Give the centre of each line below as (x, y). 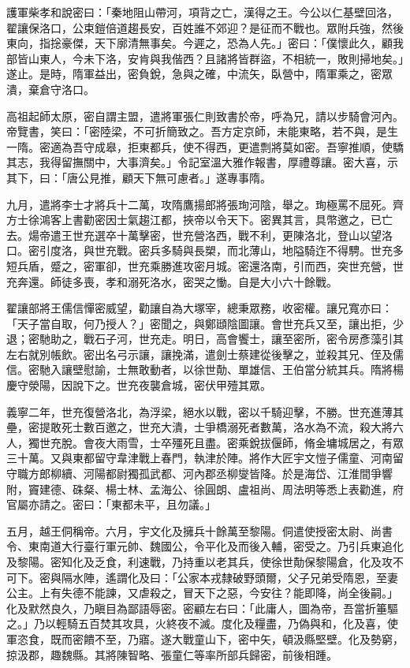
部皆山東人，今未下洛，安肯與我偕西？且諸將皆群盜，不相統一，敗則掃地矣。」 (205, 58)
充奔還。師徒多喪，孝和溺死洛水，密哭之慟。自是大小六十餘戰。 (172, 281)
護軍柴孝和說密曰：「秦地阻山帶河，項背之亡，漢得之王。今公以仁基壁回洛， (202, 12)
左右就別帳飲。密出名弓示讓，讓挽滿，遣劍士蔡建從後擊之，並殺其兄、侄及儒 (205, 354)
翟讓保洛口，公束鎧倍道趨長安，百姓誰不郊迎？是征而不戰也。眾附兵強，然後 (205, 27)
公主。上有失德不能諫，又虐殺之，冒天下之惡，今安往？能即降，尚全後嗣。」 (202, 593)
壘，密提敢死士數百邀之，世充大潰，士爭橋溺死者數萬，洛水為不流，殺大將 (199, 427)
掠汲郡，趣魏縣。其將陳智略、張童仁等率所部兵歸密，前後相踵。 (172, 654)
